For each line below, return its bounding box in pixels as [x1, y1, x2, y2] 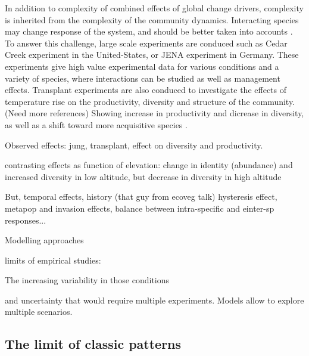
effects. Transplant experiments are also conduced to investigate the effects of [5, 83, 287, 96]
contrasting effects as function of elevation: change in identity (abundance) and [5, 159, 293, 171]
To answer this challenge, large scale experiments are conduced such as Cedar [5, 36, 288, 49]
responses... [5, 213, 46, 226]
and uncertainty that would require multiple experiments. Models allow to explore [5, 293, 304, 306]
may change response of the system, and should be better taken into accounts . [5, 25, 293, 38]
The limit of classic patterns [5, 335, 182, 353]
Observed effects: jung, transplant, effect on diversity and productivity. [5, 138, 263, 151]
